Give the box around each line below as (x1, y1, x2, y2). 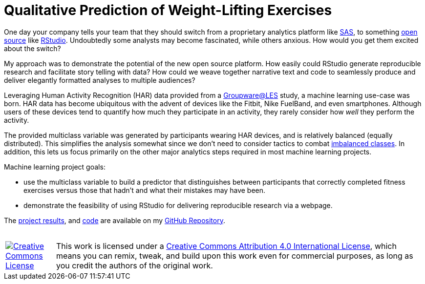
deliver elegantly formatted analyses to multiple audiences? (4, 76, 195, 84)
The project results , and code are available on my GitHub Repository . (4, 216, 225, 225)
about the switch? (4, 44, 61, 53)
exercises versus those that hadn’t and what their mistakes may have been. (23, 186, 266, 194)
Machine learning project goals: (4, 162, 106, 171)
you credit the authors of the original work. (56, 260, 213, 270)
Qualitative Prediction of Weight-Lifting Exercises (4, 2, 332, 19)
